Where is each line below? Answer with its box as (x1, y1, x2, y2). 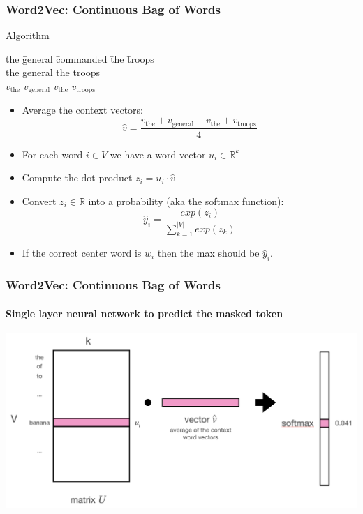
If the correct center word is (22, 245, 142, 260)
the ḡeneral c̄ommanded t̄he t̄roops (6, 51, 154, 66)
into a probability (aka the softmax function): (88, 193, 284, 208)
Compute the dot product (22, 170, 133, 185)
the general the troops (6, 65, 101, 80)
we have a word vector (110, 146, 206, 161)
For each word (22, 146, 83, 161)
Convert (22, 193, 57, 208)
